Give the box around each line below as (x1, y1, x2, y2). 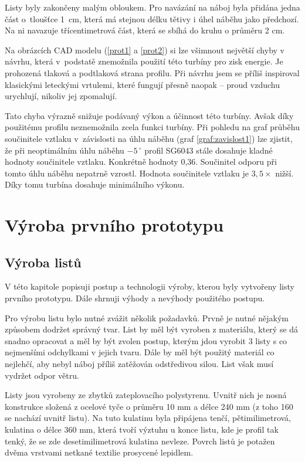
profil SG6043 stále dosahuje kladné (144, 144, 273, 156)
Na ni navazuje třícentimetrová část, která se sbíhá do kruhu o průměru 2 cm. (5, 24, 285, 36)
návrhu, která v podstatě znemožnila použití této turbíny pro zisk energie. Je (5, 55, 283, 67)
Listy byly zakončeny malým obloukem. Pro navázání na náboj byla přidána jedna (5, 1, 300, 13)
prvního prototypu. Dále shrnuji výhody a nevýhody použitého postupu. (5, 292, 265, 304)
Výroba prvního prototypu (5, 213, 224, 237)
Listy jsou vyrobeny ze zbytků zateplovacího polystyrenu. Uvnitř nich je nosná (5, 389, 287, 401)
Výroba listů (5, 253, 82, 271)
